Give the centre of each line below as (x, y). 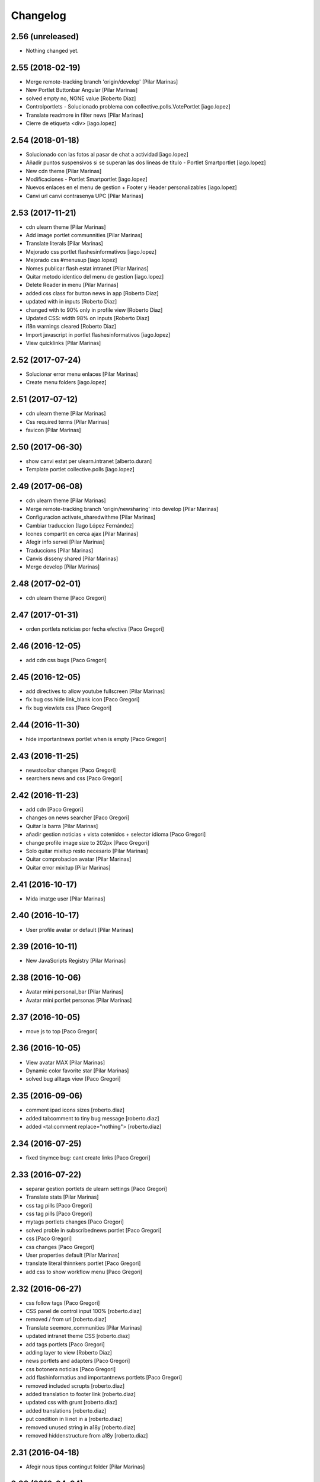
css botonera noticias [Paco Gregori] (71, 1369)
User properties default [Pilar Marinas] (73, 1255)
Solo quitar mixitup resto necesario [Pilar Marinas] (87, 851)
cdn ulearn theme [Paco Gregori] (66, 598)
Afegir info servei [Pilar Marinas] (65, 542)
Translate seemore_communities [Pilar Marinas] (84, 1327)
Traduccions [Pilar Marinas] (60, 550)
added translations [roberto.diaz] (66, 1410)
